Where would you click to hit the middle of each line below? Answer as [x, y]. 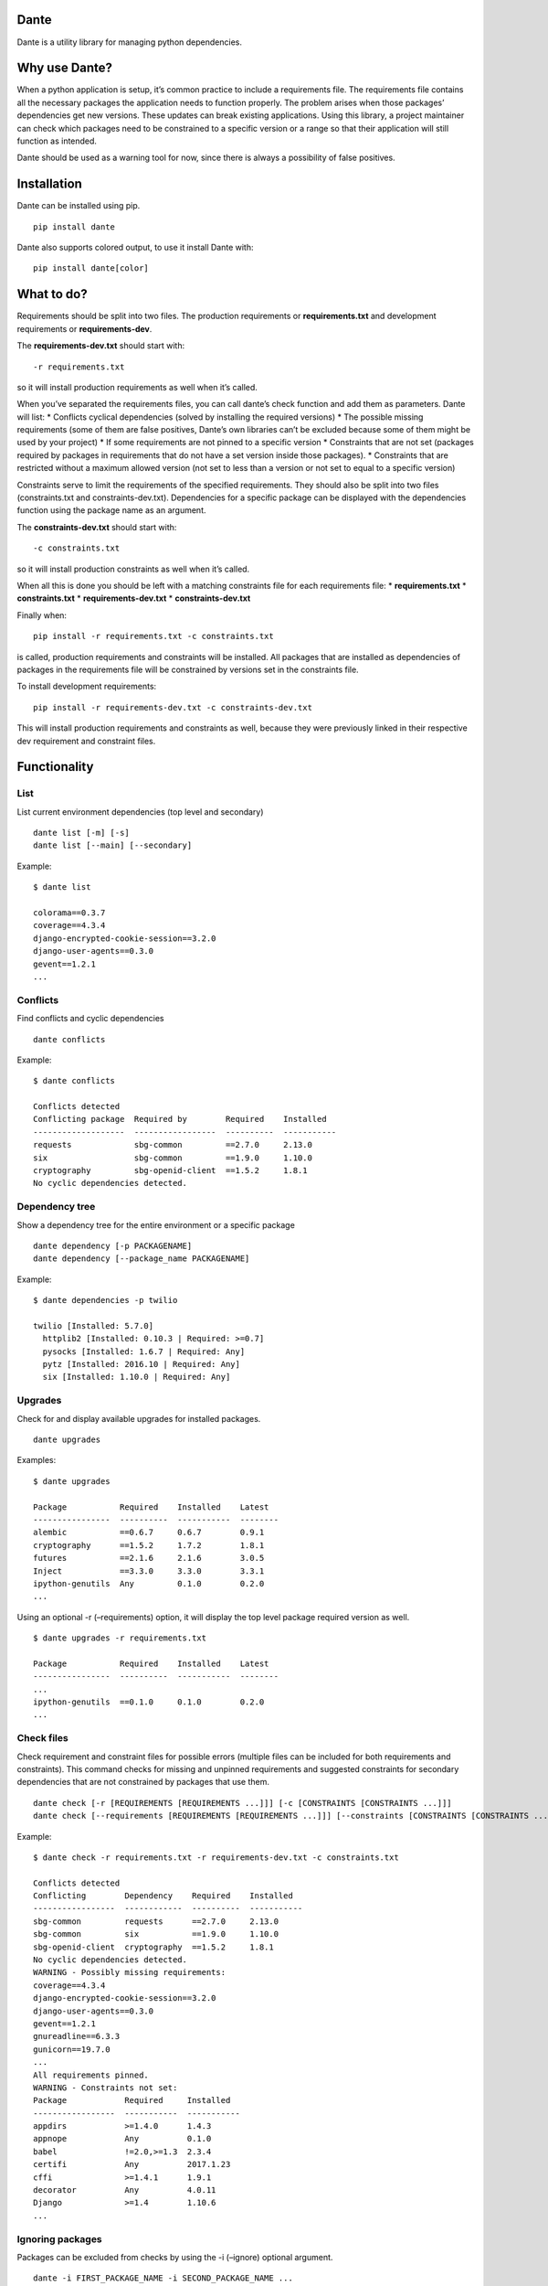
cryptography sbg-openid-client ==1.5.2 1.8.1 [170, 1171]
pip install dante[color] [91, 268]
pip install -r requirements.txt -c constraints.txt [153, 636]
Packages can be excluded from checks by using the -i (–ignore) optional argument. [175, 2257]
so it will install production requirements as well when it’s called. [137, 387]
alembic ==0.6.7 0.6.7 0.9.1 [149, 1533]
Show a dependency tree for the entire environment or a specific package [156, 1224]
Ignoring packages [59, 2238]
